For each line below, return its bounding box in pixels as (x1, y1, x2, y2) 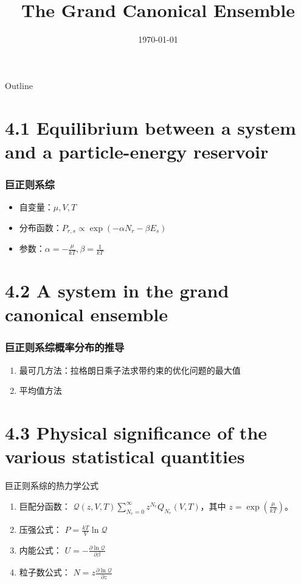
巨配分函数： (19, 499, 71, 512)
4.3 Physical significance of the (5, 420, 268, 445)
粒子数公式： (19, 566, 71, 579)
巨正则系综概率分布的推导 (5, 340, 125, 355)
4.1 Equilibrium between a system (5, 115, 296, 140)
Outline (5, 79, 33, 91)
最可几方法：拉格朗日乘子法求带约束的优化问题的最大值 (19, 363, 241, 376)
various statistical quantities (5, 444, 245, 469)
